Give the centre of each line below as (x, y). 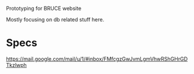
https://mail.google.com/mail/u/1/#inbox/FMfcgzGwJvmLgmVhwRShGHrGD (97, 59)
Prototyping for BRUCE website (44, 8)
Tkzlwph (17, 65)
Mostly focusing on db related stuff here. (55, 19)
